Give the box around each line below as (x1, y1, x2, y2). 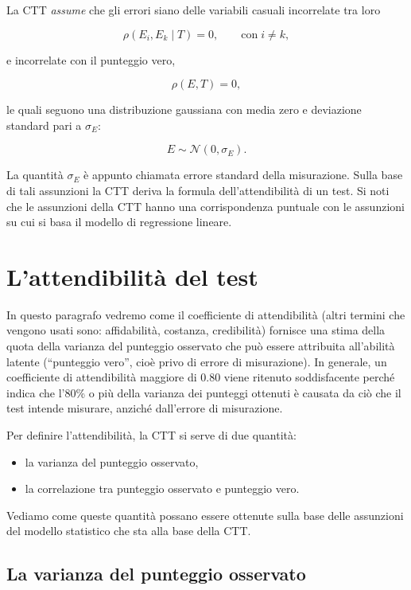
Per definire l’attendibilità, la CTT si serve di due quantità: (6, 427, 297, 443)
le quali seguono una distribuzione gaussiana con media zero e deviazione (6, 101, 362, 118)
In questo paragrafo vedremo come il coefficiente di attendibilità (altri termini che (6, 306, 405, 322)
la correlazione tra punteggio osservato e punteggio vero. (25, 480, 300, 497)
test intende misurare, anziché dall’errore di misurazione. (6, 400, 283, 416)
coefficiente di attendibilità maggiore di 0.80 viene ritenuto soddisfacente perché (6, 369, 395, 385)
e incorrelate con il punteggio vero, (6, 51, 176, 68)
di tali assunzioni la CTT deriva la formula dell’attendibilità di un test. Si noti (6, 182, 390, 198)
